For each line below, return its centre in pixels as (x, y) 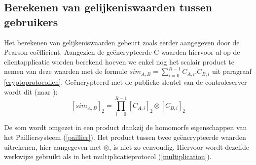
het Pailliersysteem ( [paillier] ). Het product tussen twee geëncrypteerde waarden (125, 137)
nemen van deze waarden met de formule (66, 71)
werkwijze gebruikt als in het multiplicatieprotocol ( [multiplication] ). (108, 156)
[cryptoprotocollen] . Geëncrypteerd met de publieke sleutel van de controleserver (126, 82)
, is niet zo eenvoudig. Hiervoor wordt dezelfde (179, 147)
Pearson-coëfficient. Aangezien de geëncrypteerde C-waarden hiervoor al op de (122, 52)
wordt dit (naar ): (31, 91)
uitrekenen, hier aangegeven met (53, 147)
